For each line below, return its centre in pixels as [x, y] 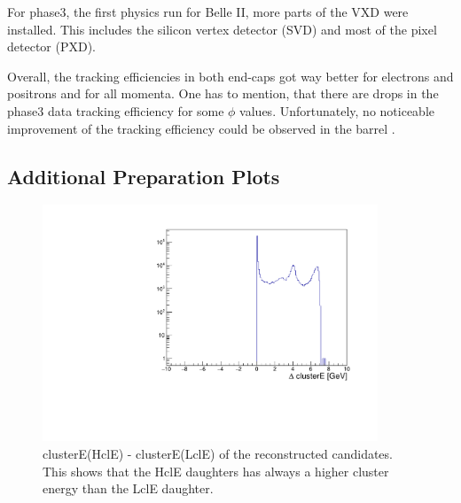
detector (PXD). [51, 46]
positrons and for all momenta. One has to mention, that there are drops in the [223, 93]
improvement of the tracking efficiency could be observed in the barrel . [201, 128]
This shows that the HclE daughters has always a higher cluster [216, 471]
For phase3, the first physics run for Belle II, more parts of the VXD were [208, 12]
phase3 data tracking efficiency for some [116, 110]
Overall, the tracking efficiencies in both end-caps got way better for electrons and [230, 76]
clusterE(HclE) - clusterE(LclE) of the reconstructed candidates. [218, 454]
